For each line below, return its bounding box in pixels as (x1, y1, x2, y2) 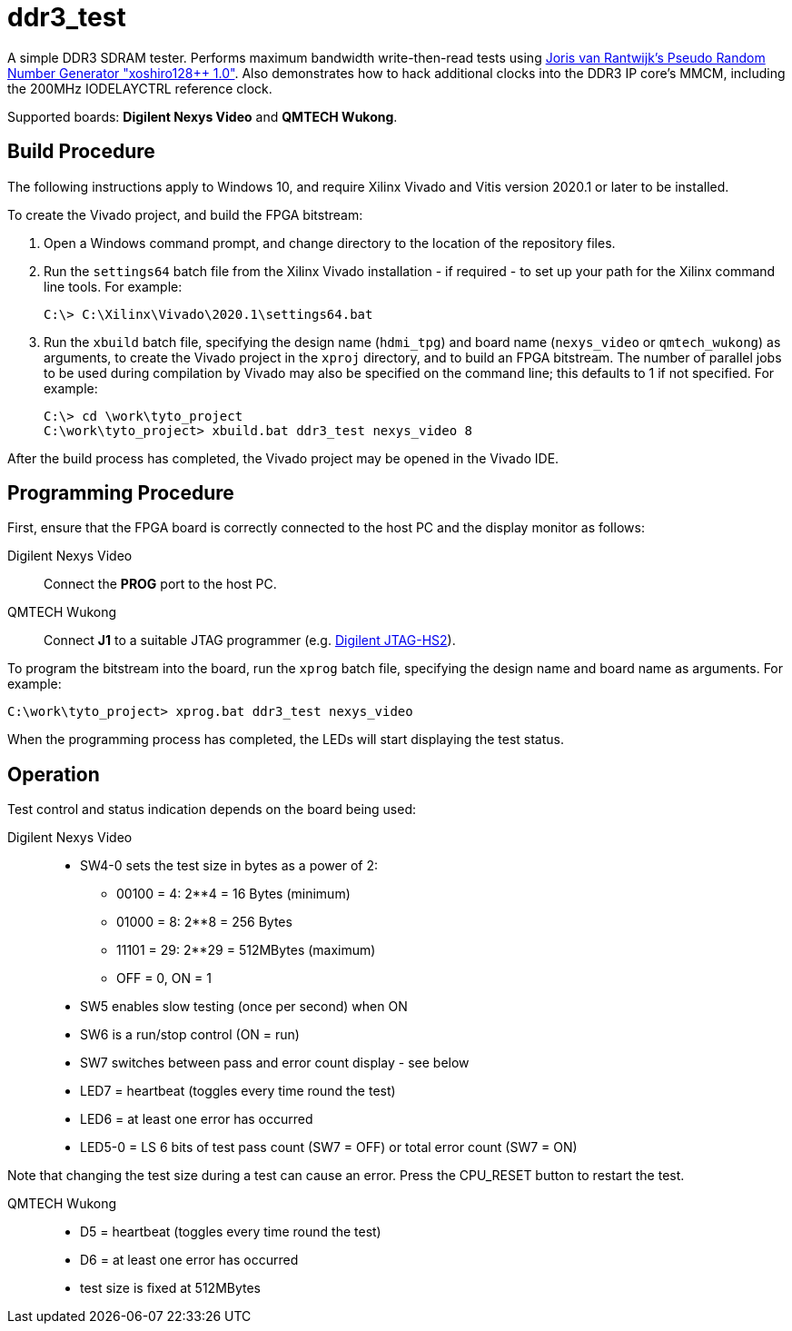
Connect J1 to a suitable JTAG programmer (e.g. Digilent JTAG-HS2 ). (44, 632, 456, 649)
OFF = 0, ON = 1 (116, 970, 212, 987)
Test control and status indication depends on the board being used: (7, 801, 417, 818)
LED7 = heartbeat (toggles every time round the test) (80, 1083, 396, 1099)
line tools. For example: (44, 278, 183, 294)
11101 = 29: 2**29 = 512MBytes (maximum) (116, 942, 376, 959)
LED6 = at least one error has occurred (80, 1111, 313, 1127)
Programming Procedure (7, 482, 234, 505)
